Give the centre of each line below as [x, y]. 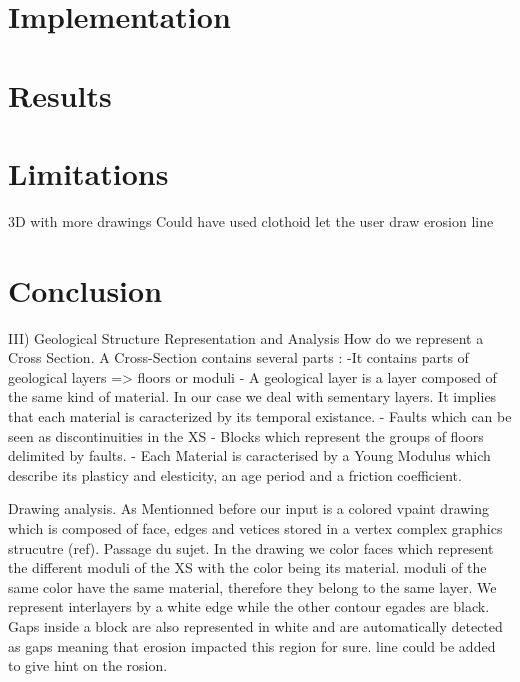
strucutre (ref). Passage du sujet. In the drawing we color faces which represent [251, 547]
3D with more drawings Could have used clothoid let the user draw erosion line [251, 220]
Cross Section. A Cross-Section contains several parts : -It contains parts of [238, 357]
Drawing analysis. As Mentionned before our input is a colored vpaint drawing [249, 508]
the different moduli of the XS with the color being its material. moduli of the [247, 567]
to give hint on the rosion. [88, 665]
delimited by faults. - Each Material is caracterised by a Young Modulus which [249, 455]
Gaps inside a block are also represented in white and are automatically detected [255, 625]
